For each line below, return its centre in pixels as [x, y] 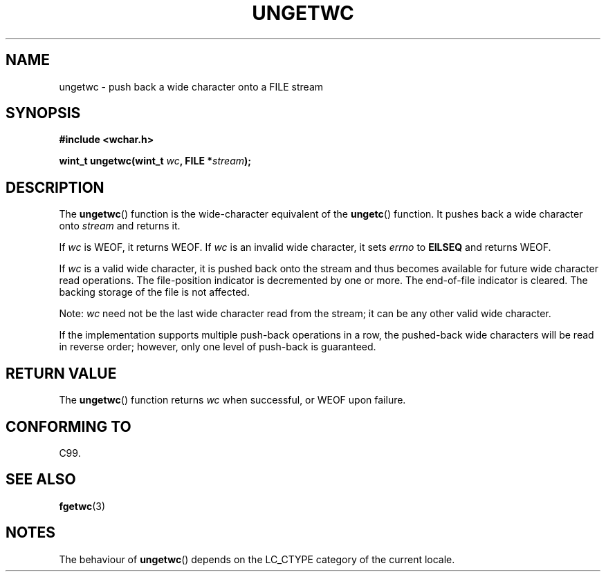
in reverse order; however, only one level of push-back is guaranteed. [218, 347]
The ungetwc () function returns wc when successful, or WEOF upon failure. [232, 400]
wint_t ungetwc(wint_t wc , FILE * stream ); [155, 161]
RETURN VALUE [61, 373]
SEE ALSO [41, 480]
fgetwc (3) [82, 506]
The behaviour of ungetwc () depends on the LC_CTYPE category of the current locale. [257, 559]
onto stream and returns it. [120, 226]
